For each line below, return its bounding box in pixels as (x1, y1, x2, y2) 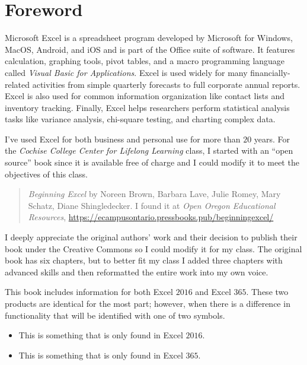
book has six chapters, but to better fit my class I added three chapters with (5, 254, 283, 266)
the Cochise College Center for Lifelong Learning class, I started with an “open (5, 144, 293, 157)
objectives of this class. (5, 167, 88, 180)
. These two (246, 285, 289, 298)
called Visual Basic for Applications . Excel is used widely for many (5, 66, 248, 78)
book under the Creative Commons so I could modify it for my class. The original (5, 242, 302, 255)
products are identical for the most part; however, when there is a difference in (5, 297, 290, 309)
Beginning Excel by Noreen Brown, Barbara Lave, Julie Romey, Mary (28, 188, 281, 200)
